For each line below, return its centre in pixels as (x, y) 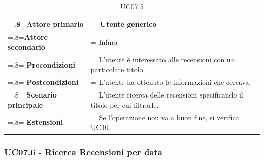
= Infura (104, 42)
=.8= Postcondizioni (43, 82)
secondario (26, 47)
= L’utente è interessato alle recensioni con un (163, 59)
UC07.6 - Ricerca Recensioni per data (83, 152)
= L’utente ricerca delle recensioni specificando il (167, 95)
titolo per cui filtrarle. (125, 104)
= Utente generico (124, 24)
